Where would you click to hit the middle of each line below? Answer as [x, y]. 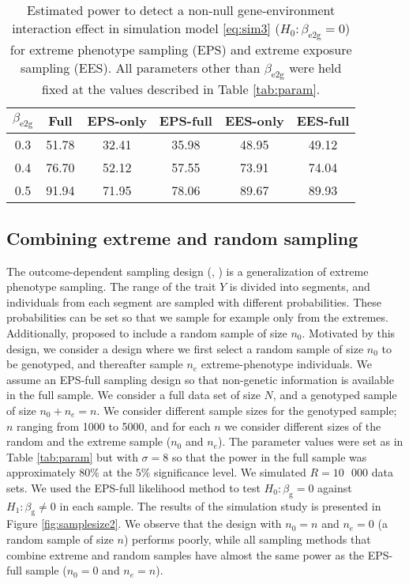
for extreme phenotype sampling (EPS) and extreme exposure [181, 50]
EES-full [323, 121]
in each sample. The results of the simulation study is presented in [220, 505]
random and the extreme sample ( [89, 441]
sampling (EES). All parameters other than [140, 68]
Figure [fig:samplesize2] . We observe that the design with [144, 524]
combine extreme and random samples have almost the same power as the [186, 554]
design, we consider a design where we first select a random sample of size [185, 348]
